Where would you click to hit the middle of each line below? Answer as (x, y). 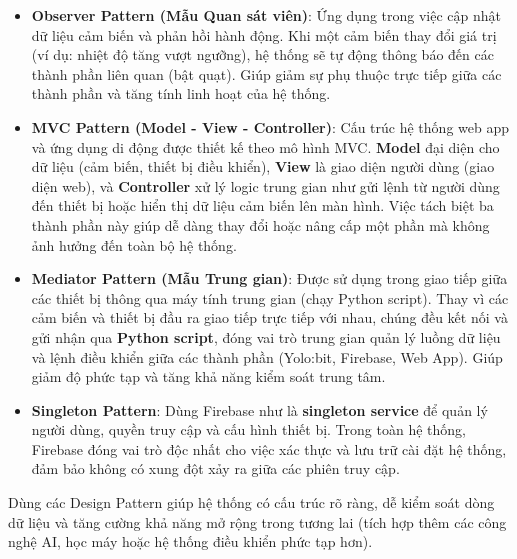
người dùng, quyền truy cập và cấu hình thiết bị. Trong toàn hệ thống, (248, 429)
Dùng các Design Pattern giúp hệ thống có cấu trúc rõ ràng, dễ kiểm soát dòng (251, 502)
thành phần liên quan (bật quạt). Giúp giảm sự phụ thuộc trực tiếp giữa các (266, 73)
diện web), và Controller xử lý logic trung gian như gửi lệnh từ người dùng (265, 185)
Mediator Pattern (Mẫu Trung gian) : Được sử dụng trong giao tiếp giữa (269, 278)
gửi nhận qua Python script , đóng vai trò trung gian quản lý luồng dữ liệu (266, 336)
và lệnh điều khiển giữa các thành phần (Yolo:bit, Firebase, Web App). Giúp (267, 356)
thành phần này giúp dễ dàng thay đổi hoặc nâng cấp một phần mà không (260, 224)
